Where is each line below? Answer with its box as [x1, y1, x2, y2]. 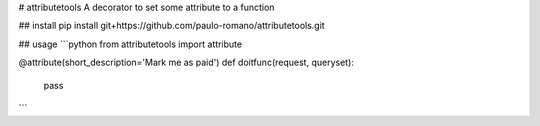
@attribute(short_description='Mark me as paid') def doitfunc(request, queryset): [18, 56, 355, 69]
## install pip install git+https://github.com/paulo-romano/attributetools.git [18, 20, 325, 32]
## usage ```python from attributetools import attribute [18, 38, 243, 50]
